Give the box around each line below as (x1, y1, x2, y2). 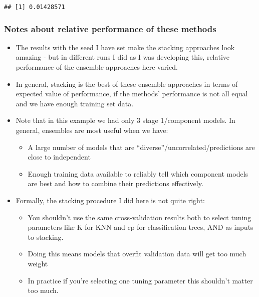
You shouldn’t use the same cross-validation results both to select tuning (28, 212, 251, 222)
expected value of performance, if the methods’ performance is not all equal (16, 88, 248, 99)
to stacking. (28, 231, 64, 242)
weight (28, 258, 48, 268)
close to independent (28, 152, 91, 162)
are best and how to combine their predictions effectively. (28, 178, 203, 189)
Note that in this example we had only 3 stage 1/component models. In (16, 115, 235, 125)
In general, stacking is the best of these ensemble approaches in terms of (16, 78, 238, 89)
